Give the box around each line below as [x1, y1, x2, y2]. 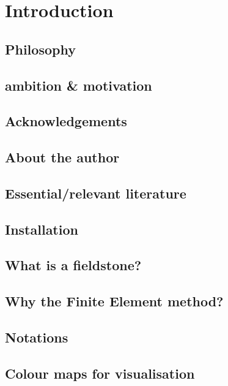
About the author [5, 148, 120, 167]
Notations [5, 328, 68, 347]
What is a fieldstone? [5, 255, 142, 274]
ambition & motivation [5, 75, 152, 94]
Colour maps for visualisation [5, 363, 195, 382]
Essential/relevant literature [5, 183, 186, 202]
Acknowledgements [5, 112, 127, 131]
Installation [5, 219, 78, 238]
